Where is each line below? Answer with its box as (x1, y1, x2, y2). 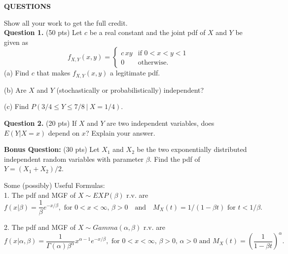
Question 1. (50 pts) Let (4, 27, 82, 37)
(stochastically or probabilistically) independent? (56, 84, 204, 95)
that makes (36, 68, 71, 78)
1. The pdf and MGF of (4, 189, 76, 200)
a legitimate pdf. (110, 68, 160, 78)
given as (4, 36, 29, 47)
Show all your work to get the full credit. (4, 17, 128, 28)
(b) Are (4, 84, 27, 95)
